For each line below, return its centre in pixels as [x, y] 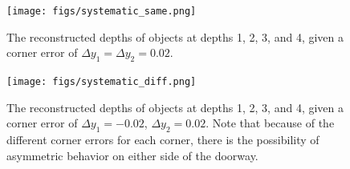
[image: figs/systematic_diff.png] [102, 82]
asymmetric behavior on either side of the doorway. [132, 155]
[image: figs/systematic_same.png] [102, 11]
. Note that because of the [270, 123]
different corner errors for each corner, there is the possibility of [163, 140]
